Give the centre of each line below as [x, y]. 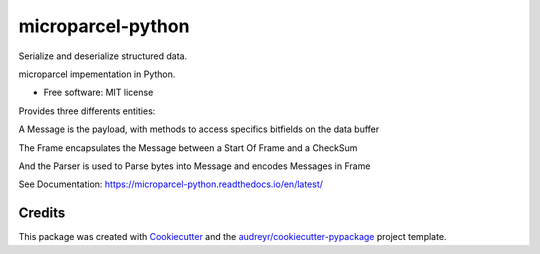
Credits [42, 213]
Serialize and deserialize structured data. [103, 56]
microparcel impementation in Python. [97, 74]
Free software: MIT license [98, 92]
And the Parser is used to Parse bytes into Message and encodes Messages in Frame [194, 166]
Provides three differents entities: [87, 111]
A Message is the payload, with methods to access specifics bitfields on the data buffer [199, 129]
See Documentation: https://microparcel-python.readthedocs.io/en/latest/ [171, 184]
